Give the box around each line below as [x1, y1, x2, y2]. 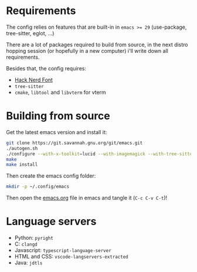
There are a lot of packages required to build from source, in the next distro [6, 41, 189, 48]
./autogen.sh [6, 145, 38, 151]
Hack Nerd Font [14, 76, 53, 83]
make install [6, 162, 38, 168]
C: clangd [14, 240, 38, 247]
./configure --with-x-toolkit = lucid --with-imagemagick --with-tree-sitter [6, 151, 195, 157]
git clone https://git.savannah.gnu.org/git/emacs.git [6, 140, 143, 146]
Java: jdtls [14, 259, 43, 266]
